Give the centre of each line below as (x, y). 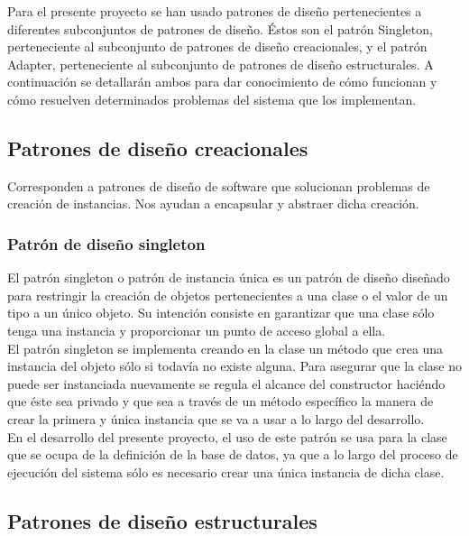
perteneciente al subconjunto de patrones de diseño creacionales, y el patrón (217, 46)
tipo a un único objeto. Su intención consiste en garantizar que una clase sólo (221, 313)
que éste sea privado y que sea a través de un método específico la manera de (221, 401)
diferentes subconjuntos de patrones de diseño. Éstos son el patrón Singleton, (220, 28)
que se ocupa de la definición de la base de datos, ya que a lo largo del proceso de (233, 454)
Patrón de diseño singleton (106, 243)
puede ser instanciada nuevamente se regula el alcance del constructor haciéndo (226, 383)
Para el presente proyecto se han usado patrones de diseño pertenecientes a (215, 11)
